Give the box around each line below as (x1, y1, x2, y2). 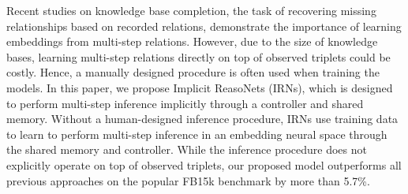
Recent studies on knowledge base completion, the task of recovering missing (6, 2, 376, 18)
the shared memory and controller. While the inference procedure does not (6, 141, 367, 158)
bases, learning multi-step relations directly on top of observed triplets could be (6, 48, 391, 65)
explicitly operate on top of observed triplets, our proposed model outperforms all (6, 156, 402, 173)
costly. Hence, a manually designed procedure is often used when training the (6, 64, 380, 80)
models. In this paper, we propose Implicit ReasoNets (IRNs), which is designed (6, 79, 393, 95)
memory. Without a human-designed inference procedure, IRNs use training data (6, 110, 399, 127)
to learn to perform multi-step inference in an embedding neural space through (6, 125, 387, 142)
